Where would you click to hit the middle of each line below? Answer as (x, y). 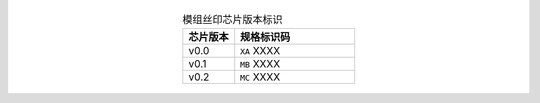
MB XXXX (260, 64)
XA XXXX (260, 51)
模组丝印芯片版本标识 (233, 20)
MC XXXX (260, 77)
